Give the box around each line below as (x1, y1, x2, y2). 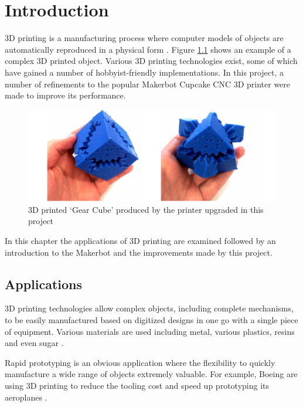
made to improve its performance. (5, 89, 126, 101)
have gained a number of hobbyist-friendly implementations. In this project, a (5, 66, 284, 78)
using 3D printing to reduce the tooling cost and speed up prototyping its (5, 379, 269, 391)
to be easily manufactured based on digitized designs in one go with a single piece (5, 314, 298, 326)
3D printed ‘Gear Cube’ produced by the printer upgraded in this (28, 203, 264, 215)
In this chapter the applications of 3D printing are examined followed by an (5, 235, 276, 247)
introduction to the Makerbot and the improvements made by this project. (5, 246, 273, 258)
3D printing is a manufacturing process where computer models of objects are (5, 32, 284, 44)
